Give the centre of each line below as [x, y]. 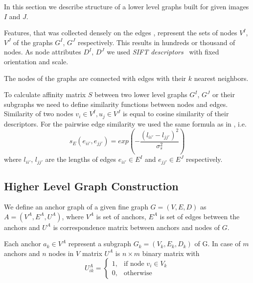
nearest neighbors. [221, 78]
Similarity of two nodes [39, 114]
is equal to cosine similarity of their [176, 114]
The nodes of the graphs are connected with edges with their [95, 78]
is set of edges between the [200, 216]
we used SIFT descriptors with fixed [163, 52]
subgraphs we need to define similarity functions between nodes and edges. [116, 104]
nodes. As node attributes [43, 52]
